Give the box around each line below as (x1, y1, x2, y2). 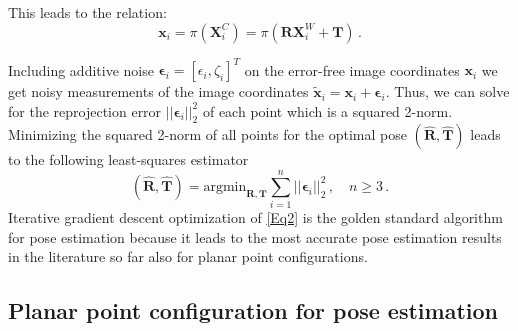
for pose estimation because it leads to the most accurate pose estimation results (8, 226, 502, 247)
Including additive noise (8, 59, 154, 80)
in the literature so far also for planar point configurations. (8, 246, 368, 267)
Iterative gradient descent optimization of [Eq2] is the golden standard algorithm (8, 207, 503, 228)
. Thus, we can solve (385, 81, 510, 102)
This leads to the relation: (8, 2, 167, 22)
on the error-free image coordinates (244, 59, 460, 80)
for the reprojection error (8, 100, 162, 121)
